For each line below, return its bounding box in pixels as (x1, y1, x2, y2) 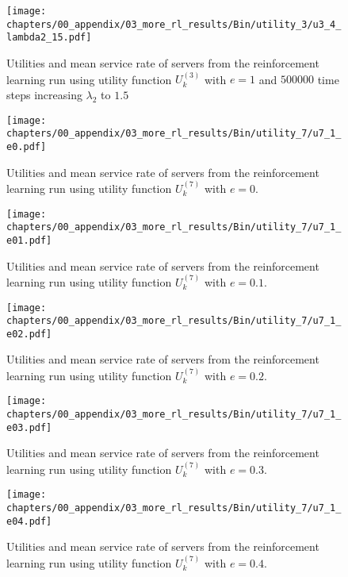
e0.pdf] (6, 140, 47, 152)
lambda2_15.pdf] (6, 32, 92, 44)
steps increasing (6, 86, 82, 102)
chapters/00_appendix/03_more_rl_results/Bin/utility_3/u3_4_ (6, 18, 342, 30)
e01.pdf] (6, 234, 52, 246)
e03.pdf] (6, 421, 52, 433)
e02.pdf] (6, 328, 52, 340)
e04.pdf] (6, 515, 52, 527)
